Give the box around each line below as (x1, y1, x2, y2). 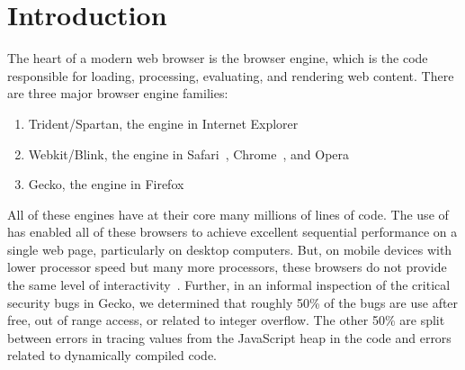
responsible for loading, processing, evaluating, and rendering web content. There (7, 66, 454, 85)
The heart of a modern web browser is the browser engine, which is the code (7, 49, 428, 68)
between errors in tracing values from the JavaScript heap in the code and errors (7, 328, 452, 347)
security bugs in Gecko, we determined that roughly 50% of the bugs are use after (7, 293, 459, 311)
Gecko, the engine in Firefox (28, 175, 184, 194)
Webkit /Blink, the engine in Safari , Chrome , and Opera (28, 144, 350, 163)
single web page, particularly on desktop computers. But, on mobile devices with (7, 239, 452, 258)
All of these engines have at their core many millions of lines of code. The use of (7, 204, 449, 223)
